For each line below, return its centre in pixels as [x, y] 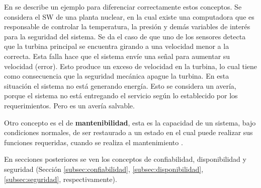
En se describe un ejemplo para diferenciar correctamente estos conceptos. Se [123, 7]
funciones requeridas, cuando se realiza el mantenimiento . [94, 142]
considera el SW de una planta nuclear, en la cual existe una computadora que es [129, 16]
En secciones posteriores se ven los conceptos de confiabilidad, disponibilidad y [125, 159]
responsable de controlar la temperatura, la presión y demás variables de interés [127, 26]
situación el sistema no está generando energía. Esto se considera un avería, [120, 85]
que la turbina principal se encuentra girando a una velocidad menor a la [117, 46]
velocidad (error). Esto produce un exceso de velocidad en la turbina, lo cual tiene [131, 66]
